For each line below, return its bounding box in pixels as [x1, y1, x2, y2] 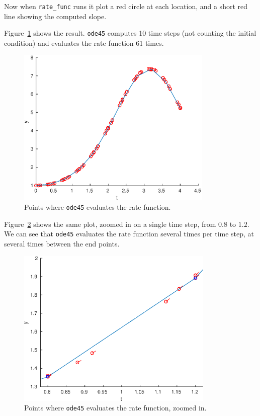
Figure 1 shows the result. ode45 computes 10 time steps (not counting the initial [4, 28, 256, 38]
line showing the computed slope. [4, 11, 107, 21]
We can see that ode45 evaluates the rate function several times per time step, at [4, 228, 254, 239]
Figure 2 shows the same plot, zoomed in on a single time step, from [4, 218, 216, 229]
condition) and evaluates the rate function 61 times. [4, 37, 164, 48]
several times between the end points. [4, 238, 120, 248]
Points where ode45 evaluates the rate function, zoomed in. [24, 402, 207, 413]
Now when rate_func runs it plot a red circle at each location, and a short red [4, 1, 247, 11]
